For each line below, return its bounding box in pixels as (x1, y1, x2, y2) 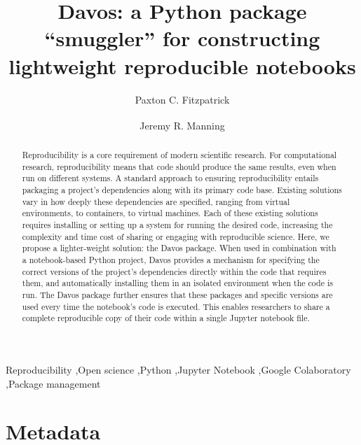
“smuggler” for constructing (44, 24, 320, 52)
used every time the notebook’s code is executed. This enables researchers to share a (22, 300, 330, 312)
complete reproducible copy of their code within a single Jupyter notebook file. (22, 312, 310, 324)
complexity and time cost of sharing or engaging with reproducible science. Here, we (22, 230, 329, 242)
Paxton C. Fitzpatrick (135, 92, 230, 106)
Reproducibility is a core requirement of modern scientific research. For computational (22, 149, 337, 161)
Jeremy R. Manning (139, 118, 225, 132)
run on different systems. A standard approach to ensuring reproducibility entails (22, 172, 319, 184)
